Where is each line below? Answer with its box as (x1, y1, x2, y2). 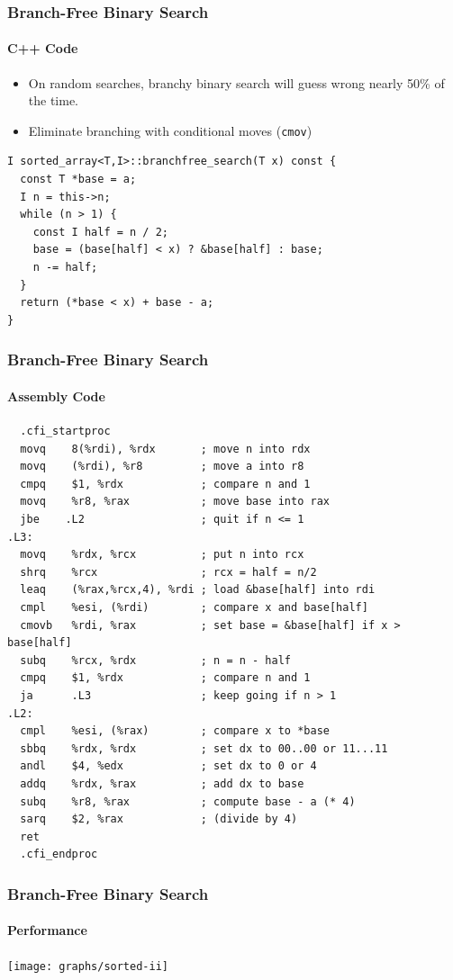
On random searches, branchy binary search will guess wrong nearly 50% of (28, 73, 445, 92)
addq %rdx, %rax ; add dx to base (20, 777, 304, 790)
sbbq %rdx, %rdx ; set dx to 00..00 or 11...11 (20, 742, 388, 755)
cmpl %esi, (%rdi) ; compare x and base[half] (20, 601, 368, 614)
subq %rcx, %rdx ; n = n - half (20, 653, 291, 667)
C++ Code (7, 39, 78, 58)
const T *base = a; (20, 173, 137, 186)
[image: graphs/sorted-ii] (7, 959, 168, 973)
